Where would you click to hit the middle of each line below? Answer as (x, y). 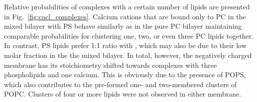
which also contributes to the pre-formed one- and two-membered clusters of (121, 84)
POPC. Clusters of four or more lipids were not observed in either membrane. (123, 94)
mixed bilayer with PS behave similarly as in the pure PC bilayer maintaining (123, 26)
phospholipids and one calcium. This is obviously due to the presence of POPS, (125, 75)
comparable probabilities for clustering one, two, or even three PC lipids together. (129, 35)
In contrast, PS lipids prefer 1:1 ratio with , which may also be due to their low (125, 45)
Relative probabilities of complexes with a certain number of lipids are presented (127, 6)
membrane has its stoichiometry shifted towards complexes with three (111, 65)
